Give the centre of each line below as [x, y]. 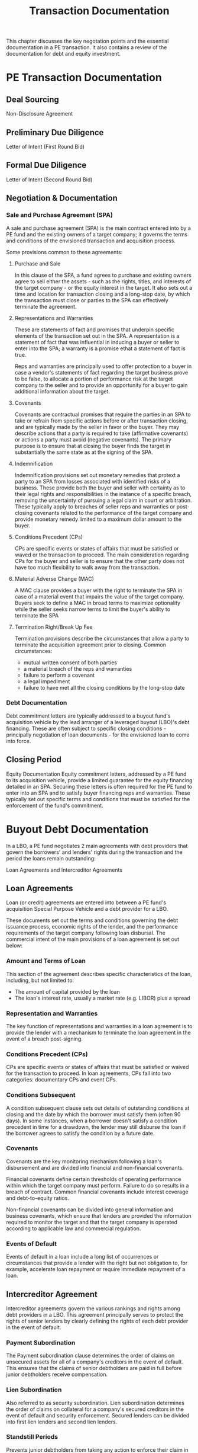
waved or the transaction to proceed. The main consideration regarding [102, 555]
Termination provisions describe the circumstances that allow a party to [102, 638]
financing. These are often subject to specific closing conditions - [86, 728]
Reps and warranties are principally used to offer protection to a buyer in [103, 366]
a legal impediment [47, 681]
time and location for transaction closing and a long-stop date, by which [102, 294]
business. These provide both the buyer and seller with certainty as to [100, 488]
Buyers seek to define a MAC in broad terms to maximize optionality [98, 603]
